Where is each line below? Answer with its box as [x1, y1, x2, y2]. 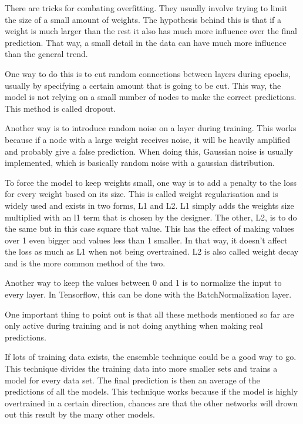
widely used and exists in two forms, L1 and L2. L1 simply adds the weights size [5, 199, 294, 211]
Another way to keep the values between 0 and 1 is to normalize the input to [5, 276, 282, 289]
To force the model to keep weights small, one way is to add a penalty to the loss [5, 176, 297, 188]
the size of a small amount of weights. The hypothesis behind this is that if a [5, 13, 282, 25]
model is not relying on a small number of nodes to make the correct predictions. [5, 91, 297, 103]
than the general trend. [5, 48, 88, 60]
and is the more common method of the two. [5, 256, 166, 269]
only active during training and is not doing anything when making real [5, 319, 263, 332]
